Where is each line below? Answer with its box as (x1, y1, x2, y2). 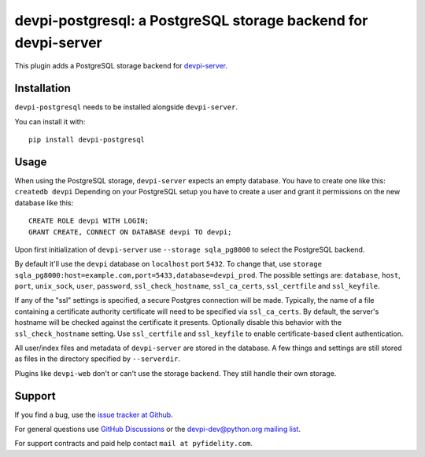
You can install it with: (14, 116, 86, 126)
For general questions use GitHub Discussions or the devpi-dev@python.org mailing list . (14, 425, 301, 434)
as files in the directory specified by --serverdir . (14, 354, 181, 363)
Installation (14, 82, 71, 95)
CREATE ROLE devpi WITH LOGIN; (28, 216, 150, 226)
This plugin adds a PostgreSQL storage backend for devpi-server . (14, 61, 228, 71)
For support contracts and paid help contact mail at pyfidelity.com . (14, 439, 253, 448)
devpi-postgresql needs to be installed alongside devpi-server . (14, 102, 238, 112)
